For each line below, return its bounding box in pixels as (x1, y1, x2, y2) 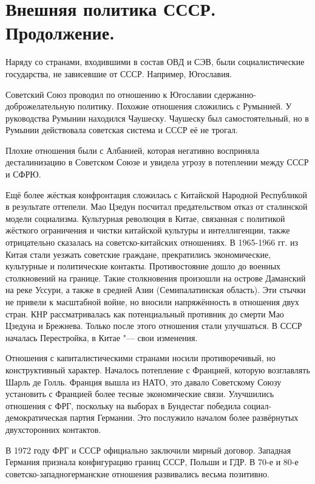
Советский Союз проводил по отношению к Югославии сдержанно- (5, 88, 256, 100)
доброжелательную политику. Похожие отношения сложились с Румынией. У (5, 100, 292, 112)
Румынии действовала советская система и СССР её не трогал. (5, 123, 238, 136)
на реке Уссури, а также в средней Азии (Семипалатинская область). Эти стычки (5, 283, 306, 296)
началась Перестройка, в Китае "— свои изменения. (5, 331, 198, 344)
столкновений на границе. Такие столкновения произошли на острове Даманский (5, 271, 306, 284)
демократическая (5, 411, 67, 424)
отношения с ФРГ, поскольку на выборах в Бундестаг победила (5, 399, 241, 412)
